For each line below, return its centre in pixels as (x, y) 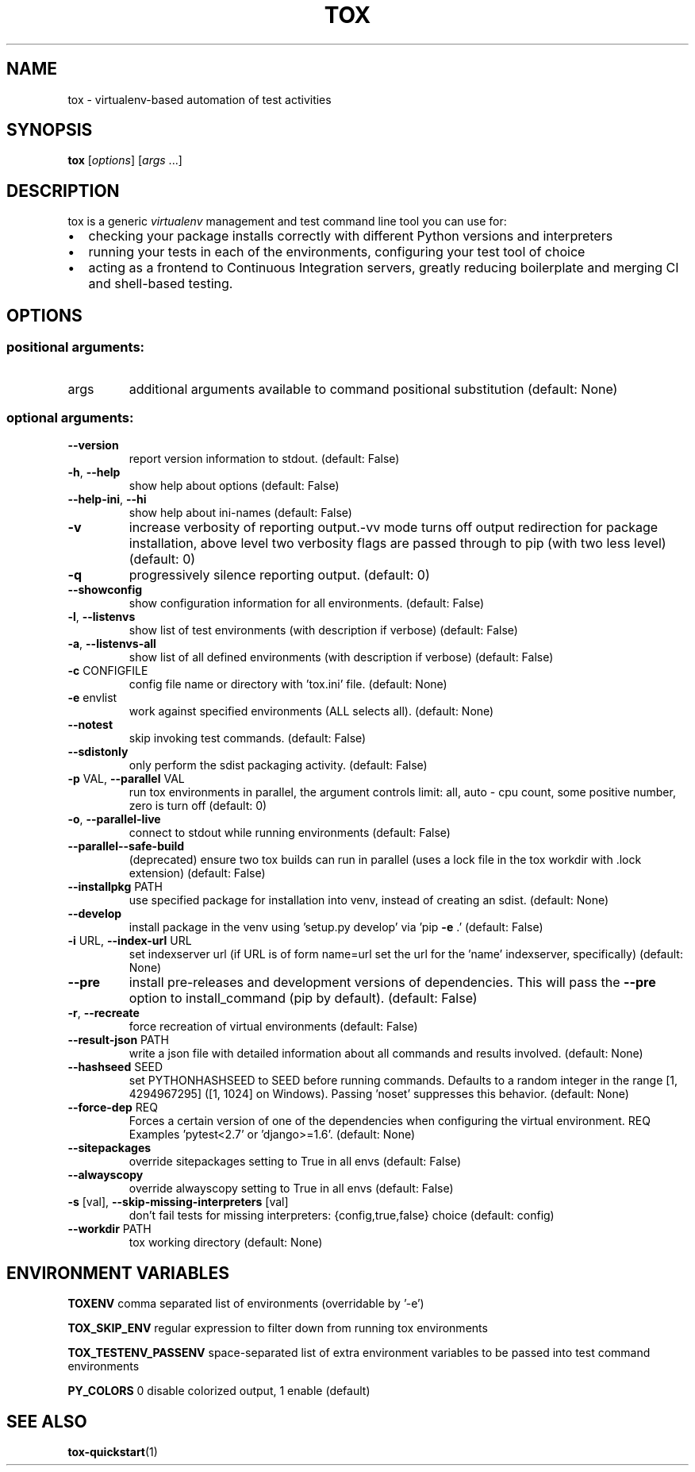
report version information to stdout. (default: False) (264, 459)
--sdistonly (98, 752)
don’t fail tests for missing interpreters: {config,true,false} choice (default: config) (342, 1216)
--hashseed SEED (115, 1067)
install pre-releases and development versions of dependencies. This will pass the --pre (392, 983)
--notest (90, 725)
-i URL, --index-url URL (130, 941)
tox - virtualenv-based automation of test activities (200, 99)
